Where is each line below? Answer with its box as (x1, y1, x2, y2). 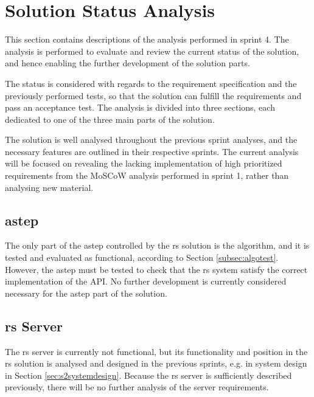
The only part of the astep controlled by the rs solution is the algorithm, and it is (5, 239, 310, 252)
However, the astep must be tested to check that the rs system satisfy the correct (5, 263, 308, 275)
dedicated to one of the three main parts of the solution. (5, 112, 215, 125)
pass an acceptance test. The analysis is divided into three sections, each (5, 101, 275, 114)
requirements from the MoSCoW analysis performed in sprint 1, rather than (5, 169, 289, 182)
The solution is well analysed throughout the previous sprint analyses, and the (5, 133, 298, 146)
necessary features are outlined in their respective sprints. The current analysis (5, 145, 299, 157)
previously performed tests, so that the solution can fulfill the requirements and (5, 89, 302, 102)
